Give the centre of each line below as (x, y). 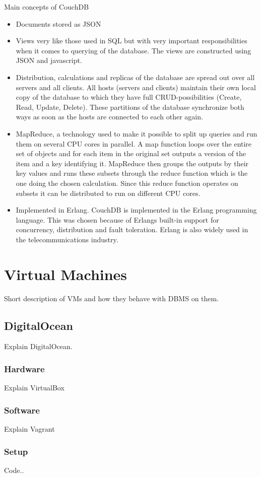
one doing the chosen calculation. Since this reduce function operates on (127, 183)
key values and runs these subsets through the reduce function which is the (132, 173)
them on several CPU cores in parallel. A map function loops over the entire (134, 143)
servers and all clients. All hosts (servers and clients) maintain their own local (136, 87)
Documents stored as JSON (58, 23)
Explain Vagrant (29, 429)
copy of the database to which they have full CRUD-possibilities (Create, (129, 97)
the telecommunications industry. (67, 239)
